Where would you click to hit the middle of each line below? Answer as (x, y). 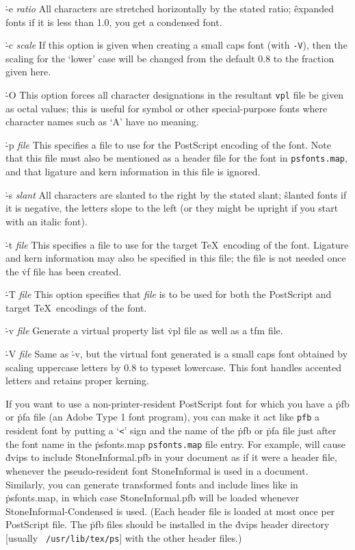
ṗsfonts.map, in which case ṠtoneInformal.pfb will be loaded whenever (153, 498)
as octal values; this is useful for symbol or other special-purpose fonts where (167, 108)
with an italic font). (47, 221)
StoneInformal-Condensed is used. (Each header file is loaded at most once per (170, 511)
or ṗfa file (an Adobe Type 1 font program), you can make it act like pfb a (163, 417)
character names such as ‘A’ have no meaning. (102, 122)
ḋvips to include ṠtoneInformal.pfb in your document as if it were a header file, (171, 457)
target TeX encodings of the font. (76, 307)
